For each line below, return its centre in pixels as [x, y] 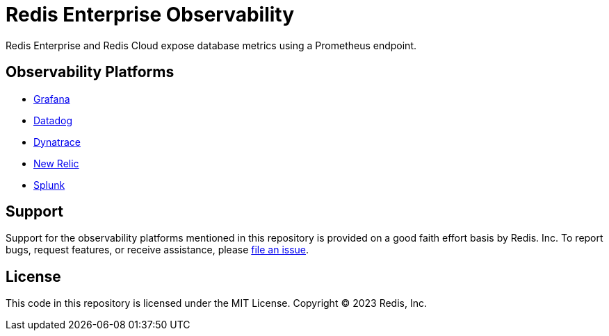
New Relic [56, 163]
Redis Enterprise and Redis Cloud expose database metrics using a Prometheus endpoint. [211, 45]
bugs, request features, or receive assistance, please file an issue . [157, 250]
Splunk [49, 185]
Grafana [52, 99]
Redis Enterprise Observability [150, 15]
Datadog [53, 120]
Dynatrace [57, 142]
